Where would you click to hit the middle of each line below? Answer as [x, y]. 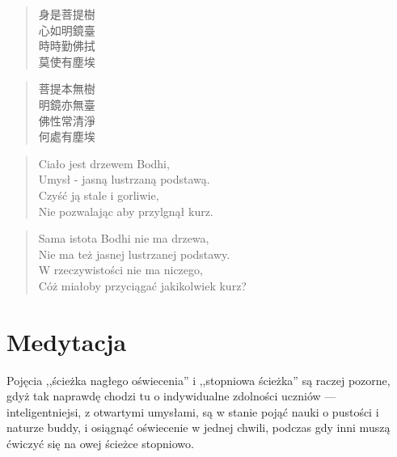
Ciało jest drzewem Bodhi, [104, 163]
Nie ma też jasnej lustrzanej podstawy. [134, 254]
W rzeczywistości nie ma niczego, [120, 270]
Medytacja [67, 341]
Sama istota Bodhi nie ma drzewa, [124, 238]
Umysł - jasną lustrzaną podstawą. [124, 179]
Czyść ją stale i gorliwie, [99, 195]
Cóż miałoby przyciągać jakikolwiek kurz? [142, 285]
